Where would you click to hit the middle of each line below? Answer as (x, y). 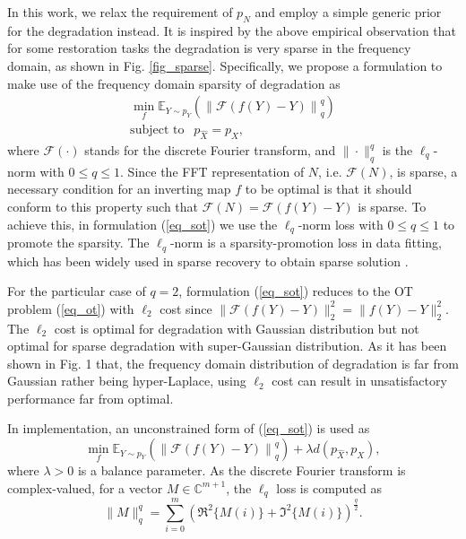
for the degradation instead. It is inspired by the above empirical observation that (232, 30)
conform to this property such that (103, 207)
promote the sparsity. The (78, 243)
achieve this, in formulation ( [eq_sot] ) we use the (142, 224)
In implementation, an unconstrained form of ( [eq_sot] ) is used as (189, 428)
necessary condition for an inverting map (119, 189)
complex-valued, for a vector (85, 487)
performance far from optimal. (91, 398)
